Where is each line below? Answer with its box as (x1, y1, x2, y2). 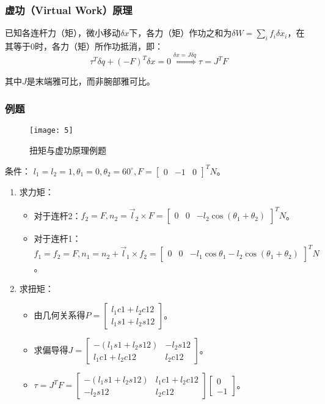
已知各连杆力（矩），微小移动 (5, 26, 120, 39)
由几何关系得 (34, 309, 86, 321)
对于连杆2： (34, 209, 81, 222)
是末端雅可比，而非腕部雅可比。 (26, 75, 155, 88)
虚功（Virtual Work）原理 (5, 2, 133, 17)
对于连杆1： (34, 232, 81, 245)
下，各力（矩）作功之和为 (129, 26, 232, 39)
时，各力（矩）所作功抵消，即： (35, 40, 163, 53)
